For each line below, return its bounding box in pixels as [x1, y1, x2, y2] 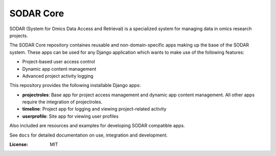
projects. [9, 32, 28, 38]
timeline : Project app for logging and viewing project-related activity [22, 106, 167, 112]
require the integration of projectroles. [22, 99, 103, 105]
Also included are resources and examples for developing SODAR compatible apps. [9, 123, 185, 129]
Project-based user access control [22, 59, 96, 65]
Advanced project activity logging [22, 73, 94, 79]
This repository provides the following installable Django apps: [9, 82, 141, 88]
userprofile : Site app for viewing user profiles [22, 113, 119, 119]
